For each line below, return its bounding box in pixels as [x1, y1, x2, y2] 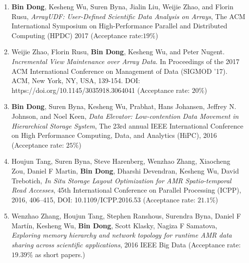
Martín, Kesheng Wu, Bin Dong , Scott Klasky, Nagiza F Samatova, [11, 220, 217, 230]
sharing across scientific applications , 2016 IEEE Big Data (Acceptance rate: [11, 240, 241, 250]
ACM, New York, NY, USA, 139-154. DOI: [11, 75, 140, 86]
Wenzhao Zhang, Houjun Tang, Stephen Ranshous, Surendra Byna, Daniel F [11, 211, 241, 221]
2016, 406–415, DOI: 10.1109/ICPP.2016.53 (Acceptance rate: [11, 194, 195, 204]
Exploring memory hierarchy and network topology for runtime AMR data [11, 230, 232, 240]
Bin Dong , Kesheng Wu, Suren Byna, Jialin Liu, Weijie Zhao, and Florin [11, 1, 233, 11]
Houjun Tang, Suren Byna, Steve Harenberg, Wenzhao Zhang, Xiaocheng [11, 156, 230, 166]
